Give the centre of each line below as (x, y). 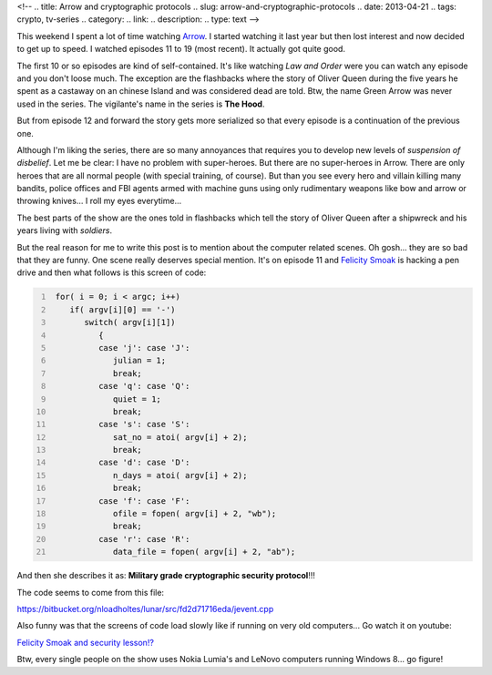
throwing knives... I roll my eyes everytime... (99, 201)
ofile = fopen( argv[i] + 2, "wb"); (195, 514)
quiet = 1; (137, 399)
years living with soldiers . (65, 230)
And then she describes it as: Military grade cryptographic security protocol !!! (166, 576)
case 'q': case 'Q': (144, 386)
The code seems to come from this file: (90, 592)
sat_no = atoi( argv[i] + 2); (180, 437)
